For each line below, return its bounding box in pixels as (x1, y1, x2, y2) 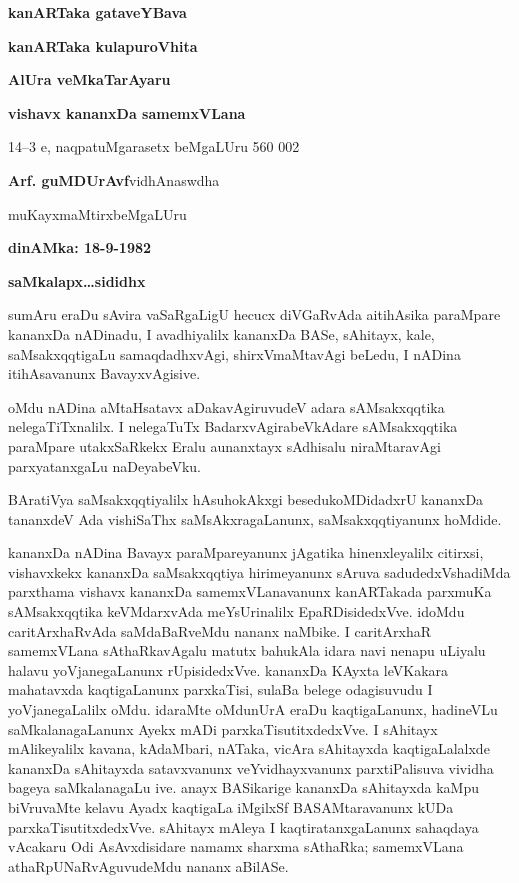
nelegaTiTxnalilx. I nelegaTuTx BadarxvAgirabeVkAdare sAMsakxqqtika (8, 416, 458, 437)
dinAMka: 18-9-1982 (8, 237, 152, 258)
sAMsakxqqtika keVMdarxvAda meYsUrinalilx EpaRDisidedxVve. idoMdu (8, 601, 465, 622)
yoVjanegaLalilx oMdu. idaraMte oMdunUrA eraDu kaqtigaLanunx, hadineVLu (8, 699, 498, 720)
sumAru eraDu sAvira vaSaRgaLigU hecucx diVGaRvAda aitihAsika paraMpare (8, 304, 501, 325)
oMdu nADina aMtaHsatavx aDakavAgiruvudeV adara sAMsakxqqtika (8, 396, 445, 417)
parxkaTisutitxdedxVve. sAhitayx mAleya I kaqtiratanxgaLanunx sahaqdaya (8, 816, 479, 837)
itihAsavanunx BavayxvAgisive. (8, 363, 201, 384)
